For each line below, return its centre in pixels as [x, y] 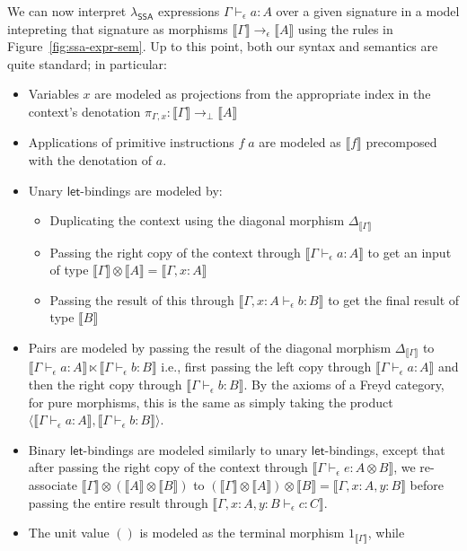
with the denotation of [90, 160]
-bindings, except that [385, 449]
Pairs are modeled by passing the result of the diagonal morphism [210, 348]
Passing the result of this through [142, 299]
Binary [47, 449]
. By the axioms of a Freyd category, [344, 385]
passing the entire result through [118, 502]
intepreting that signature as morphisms [118, 28]
